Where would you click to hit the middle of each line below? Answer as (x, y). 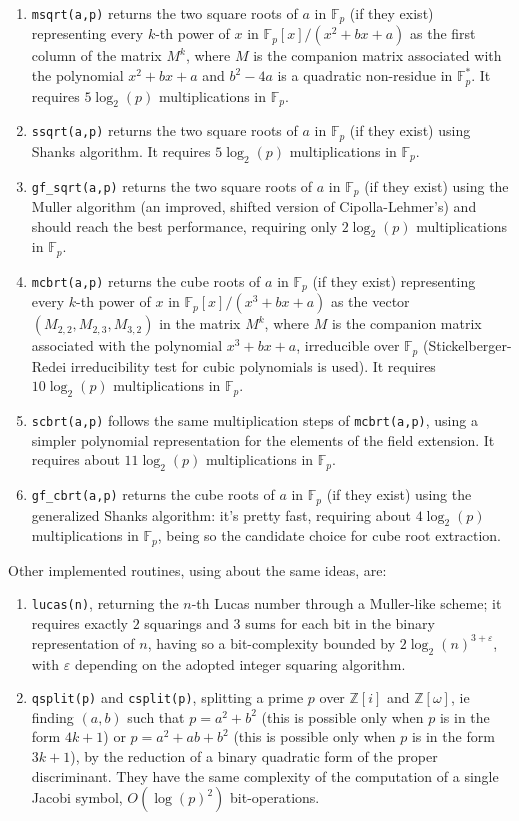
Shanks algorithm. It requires (121, 150)
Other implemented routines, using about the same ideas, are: (197, 569)
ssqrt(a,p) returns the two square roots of (164, 130)
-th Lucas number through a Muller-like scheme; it (346, 603)
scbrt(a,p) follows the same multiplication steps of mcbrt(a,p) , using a (254, 420)
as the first (443, 33)
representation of (83, 642)
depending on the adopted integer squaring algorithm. (240, 663)
